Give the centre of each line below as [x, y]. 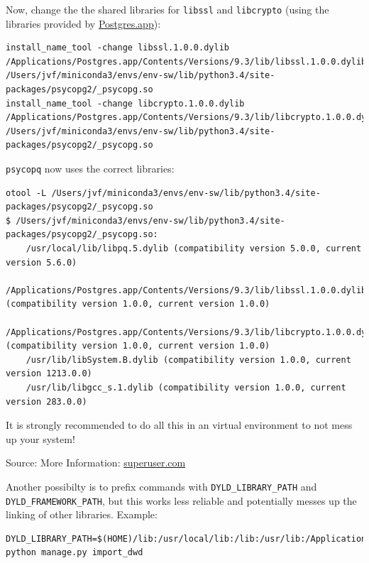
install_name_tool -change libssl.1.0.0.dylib [117, 48]
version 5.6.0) [42, 262]
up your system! [40, 438]
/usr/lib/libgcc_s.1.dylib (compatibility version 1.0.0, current [186, 387]
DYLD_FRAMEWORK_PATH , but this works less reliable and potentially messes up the [181, 500]
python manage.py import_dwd [75, 553]
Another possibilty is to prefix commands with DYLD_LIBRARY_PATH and [161, 486]
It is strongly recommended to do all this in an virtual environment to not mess [179, 425]
